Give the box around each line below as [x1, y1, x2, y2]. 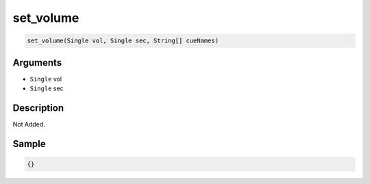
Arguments [12, 57, 62, 68]
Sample [12, 137, 46, 150]
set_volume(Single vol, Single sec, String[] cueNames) [27, 37, 219, 44]
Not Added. [12, 120, 46, 128]
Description [12, 102, 64, 114]
